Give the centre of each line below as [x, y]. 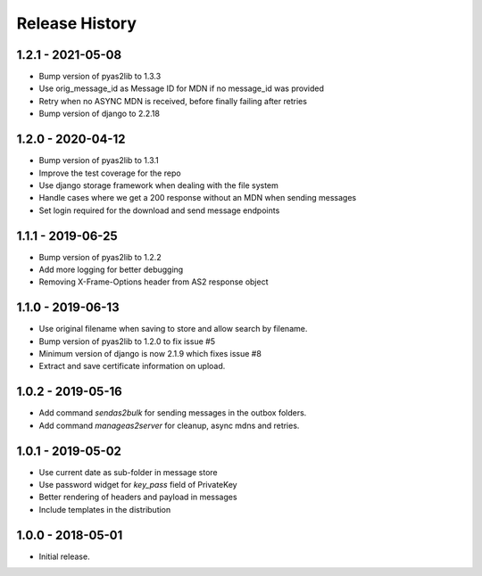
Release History [77, 23]
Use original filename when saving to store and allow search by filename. [173, 329]
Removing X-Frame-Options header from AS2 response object [154, 282]
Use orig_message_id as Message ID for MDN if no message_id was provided [182, 88]
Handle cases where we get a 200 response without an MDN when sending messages [198, 198]
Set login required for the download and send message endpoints [159, 210]
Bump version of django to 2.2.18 [100, 114]
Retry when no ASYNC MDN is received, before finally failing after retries [173, 101]
